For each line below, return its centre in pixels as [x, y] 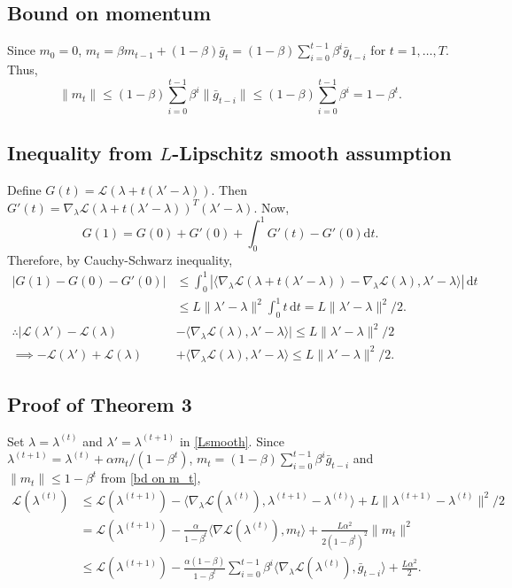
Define [24, 189]
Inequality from [80, 153]
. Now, [272, 207]
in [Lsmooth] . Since [232, 441]
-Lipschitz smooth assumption [312, 153]
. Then [229, 189]
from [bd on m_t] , [151, 478]
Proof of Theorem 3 [100, 403]
